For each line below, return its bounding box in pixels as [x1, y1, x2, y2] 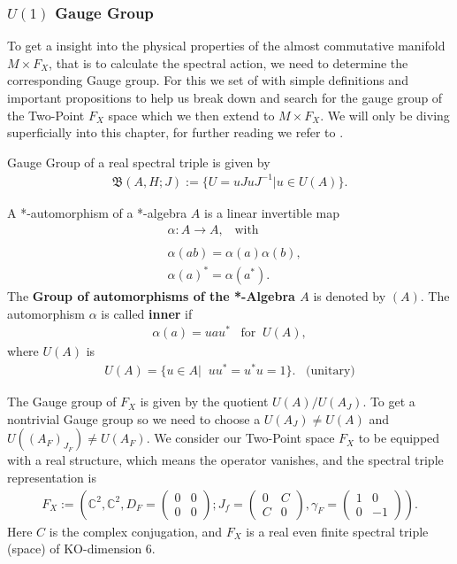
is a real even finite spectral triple [246, 522, 429, 540]
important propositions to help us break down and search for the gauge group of [7, 89, 443, 106]
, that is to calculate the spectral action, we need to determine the [49, 53, 408, 72]
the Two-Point [7, 105, 85, 124]
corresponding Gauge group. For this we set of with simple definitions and [7, 71, 408, 89]
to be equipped [358, 429, 440, 447]
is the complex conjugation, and [49, 522, 223, 540]
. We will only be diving [320, 105, 450, 124]
